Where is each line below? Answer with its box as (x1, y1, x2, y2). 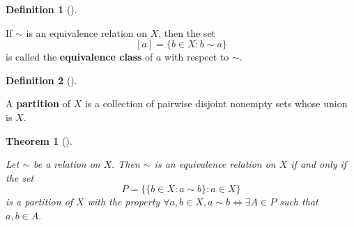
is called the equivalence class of (6, 49, 153, 64)
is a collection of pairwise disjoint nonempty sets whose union (84, 96, 348, 111)
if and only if (291, 157, 347, 171)
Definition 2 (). (6, 72, 77, 87)
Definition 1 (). (6, 2, 77, 16)
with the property (87, 194, 160, 209)
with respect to (164, 49, 229, 64)
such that (279, 194, 318, 209)
